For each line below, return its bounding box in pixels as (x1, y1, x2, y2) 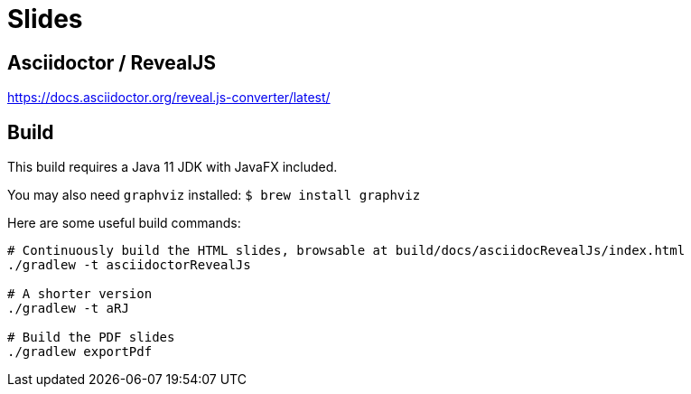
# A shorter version (7, 286, 153, 302)
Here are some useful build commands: (7, 215, 241, 231)
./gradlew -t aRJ (7, 301, 129, 316)
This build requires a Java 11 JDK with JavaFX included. (7, 159, 338, 175)
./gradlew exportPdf (7, 344, 153, 360)
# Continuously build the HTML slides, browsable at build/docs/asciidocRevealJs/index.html (7, 243, 686, 258)
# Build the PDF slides (7, 330, 175, 345)
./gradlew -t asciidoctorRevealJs (7, 258, 251, 273)
